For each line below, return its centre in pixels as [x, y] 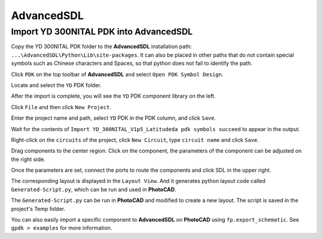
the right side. [28, 159]
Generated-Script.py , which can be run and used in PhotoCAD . [94, 189]
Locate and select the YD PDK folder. [56, 85]
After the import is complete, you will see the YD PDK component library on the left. [113, 96]
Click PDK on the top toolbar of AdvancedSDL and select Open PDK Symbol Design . [117, 74]
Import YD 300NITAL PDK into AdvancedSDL [102, 32]
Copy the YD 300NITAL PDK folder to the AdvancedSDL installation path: [101, 46]
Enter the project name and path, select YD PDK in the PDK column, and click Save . [114, 118]
